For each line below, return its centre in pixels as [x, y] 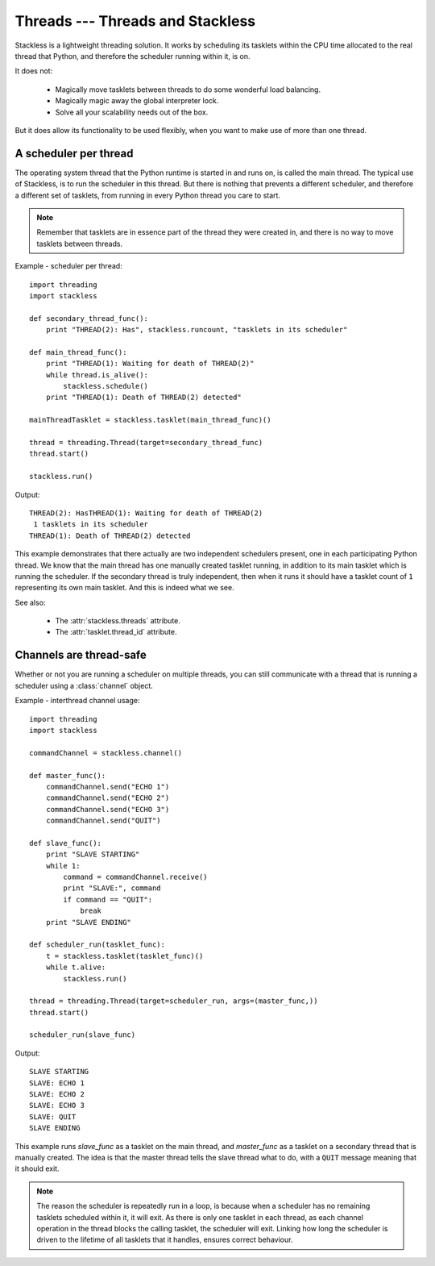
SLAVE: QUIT [53, 1116]
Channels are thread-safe [81, 655]
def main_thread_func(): [78, 352]
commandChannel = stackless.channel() [106, 753]
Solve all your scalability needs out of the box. [132, 112]
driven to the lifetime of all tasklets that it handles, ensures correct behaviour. [165, 1240]
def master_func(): [68, 775]
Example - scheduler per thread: [68, 266]
